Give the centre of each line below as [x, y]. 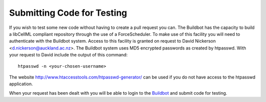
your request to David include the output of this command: [68, 55]
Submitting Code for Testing [68, 13]
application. [21, 84]
